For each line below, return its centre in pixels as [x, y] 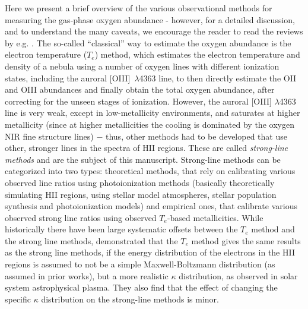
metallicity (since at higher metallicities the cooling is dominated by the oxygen [150, 124]
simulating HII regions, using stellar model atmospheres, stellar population [141, 194]
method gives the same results [246, 240]
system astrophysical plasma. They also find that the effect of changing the [141, 287]
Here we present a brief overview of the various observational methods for [139, 8]
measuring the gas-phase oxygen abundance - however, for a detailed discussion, [150, 19]
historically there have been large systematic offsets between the [121, 229]
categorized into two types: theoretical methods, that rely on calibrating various [150, 171]
